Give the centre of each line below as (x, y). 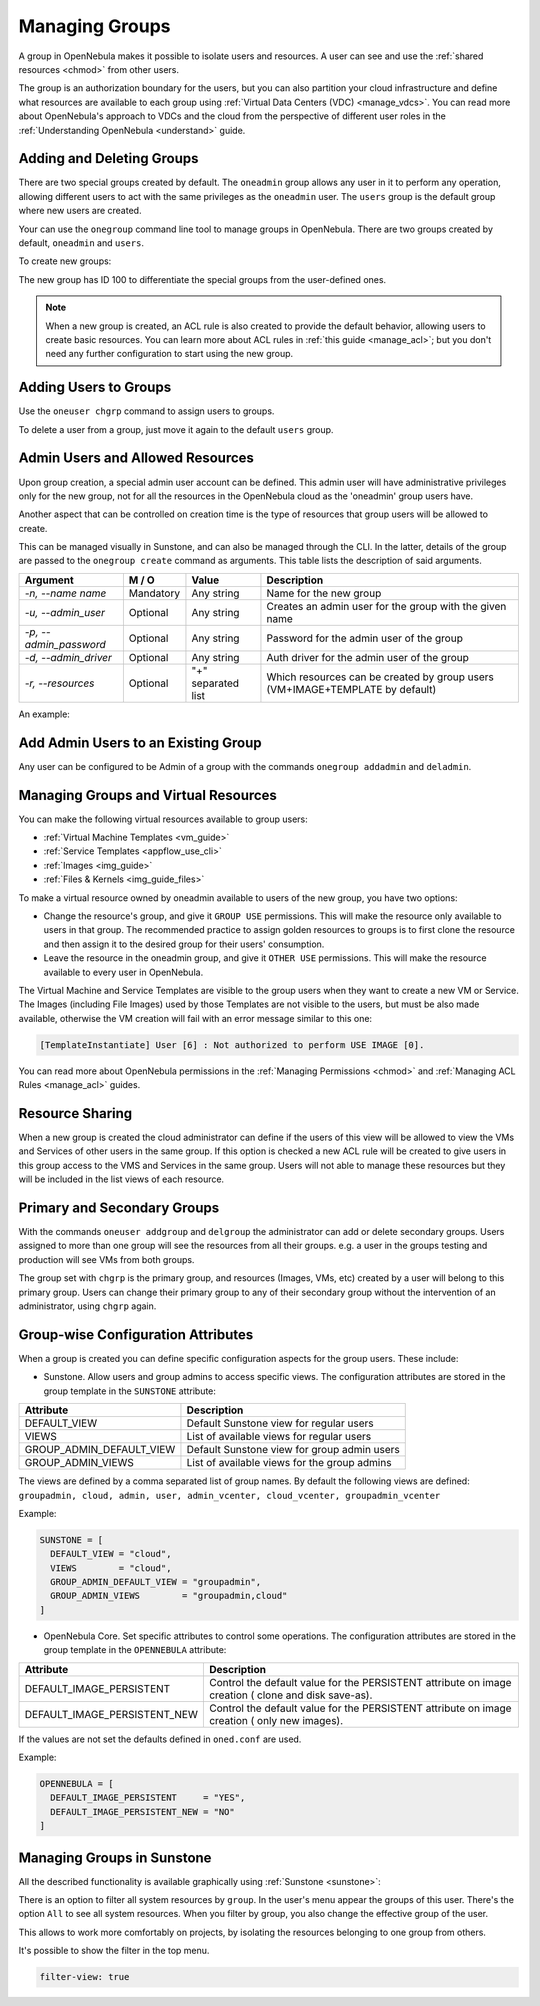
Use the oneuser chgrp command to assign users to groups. (146, 411)
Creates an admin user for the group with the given (386, 606)
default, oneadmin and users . (81, 242)
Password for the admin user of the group (365, 638)
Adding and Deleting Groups (108, 158)
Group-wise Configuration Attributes (136, 1334)
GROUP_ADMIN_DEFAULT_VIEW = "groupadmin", (156, 1582)
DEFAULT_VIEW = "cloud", (111, 1554)
